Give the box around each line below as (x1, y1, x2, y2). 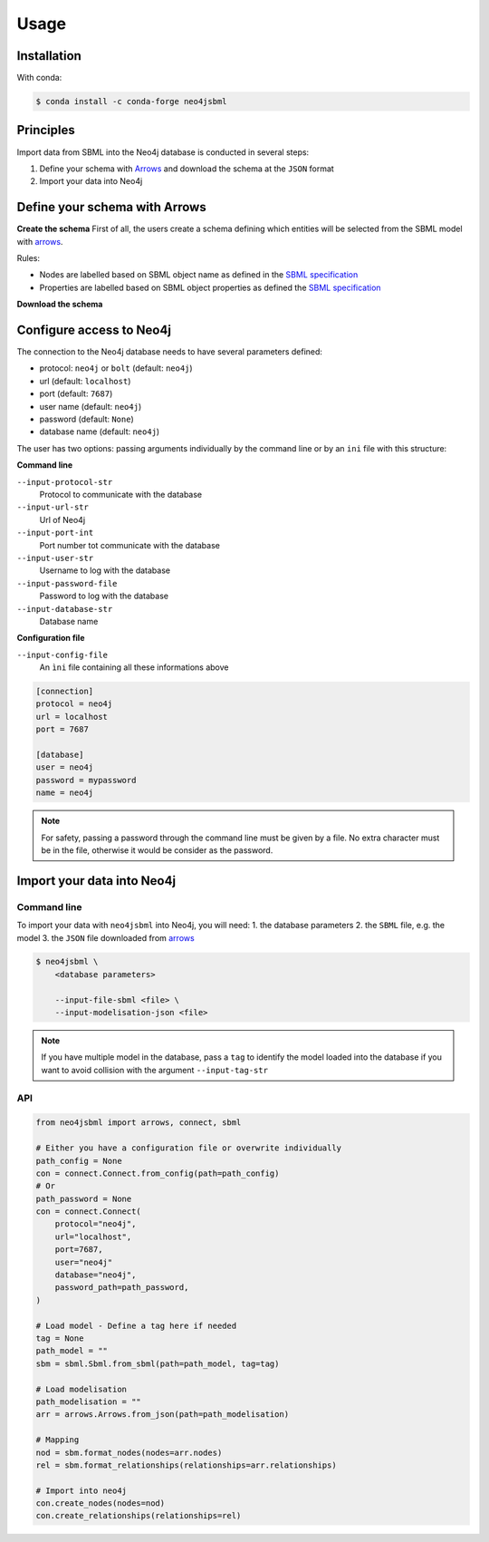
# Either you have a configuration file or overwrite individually (35, 1143, 342, 1153)
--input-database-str (16, 604, 113, 614)
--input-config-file (16, 649, 109, 660)
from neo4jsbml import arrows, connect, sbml (35, 1118, 242, 1128)
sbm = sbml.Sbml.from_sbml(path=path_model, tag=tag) (35, 1358, 280, 1369)
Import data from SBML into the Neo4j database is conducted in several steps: (16, 146, 310, 158)
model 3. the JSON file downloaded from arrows (16, 932, 195, 943)
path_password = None (35, 1193, 132, 1204)
